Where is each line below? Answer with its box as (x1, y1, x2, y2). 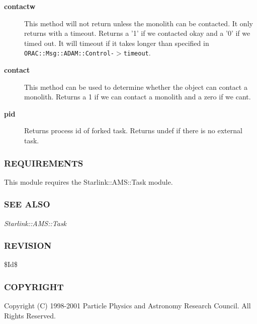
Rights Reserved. (4, 310, 56, 320)
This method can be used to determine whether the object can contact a (24, 81, 247, 92)
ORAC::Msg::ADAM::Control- (24, 50, 114, 58)
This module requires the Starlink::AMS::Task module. (4, 176, 173, 187)
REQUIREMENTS (4, 156, 83, 169)
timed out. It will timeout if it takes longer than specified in (24, 37, 209, 48)
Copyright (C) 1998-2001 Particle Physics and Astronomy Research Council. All (4, 300, 251, 311)
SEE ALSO (4, 198, 50, 210)
